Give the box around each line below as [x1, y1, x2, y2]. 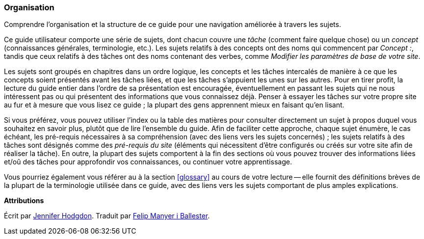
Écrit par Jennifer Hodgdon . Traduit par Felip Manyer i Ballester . [4, 212, 210, 220]
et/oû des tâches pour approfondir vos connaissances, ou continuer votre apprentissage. [4, 158, 292, 166]
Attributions [4, 196, 44, 205]
